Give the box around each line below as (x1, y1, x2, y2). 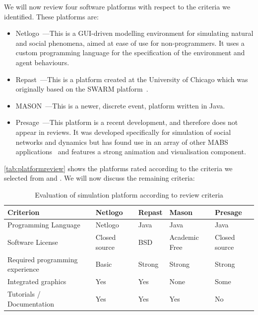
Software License (7, 236, 58, 247)
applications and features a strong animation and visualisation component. (15, 146, 246, 157)
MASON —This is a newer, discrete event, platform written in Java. (15, 100, 225, 110)
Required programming (7, 254, 78, 264)
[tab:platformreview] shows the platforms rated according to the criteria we (4, 163, 233, 173)
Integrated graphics (7, 276, 66, 287)
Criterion (7, 207, 40, 217)
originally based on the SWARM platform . (15, 84, 148, 94)
